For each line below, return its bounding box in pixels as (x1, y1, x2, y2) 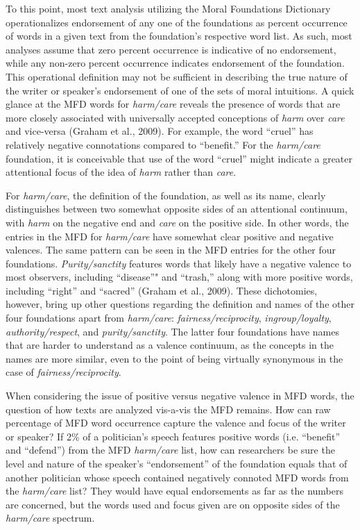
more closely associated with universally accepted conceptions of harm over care (6, 110, 345, 124)
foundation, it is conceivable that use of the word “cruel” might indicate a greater (6, 151, 353, 165)
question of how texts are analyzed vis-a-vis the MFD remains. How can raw (6, 401, 331, 416)
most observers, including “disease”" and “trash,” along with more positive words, (6, 270, 353, 284)
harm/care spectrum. (6, 511, 95, 525)
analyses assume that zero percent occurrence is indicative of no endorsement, (6, 42, 336, 56)
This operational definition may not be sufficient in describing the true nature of (6, 69, 348, 83)
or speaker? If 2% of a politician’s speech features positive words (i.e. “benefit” (6, 429, 341, 443)
